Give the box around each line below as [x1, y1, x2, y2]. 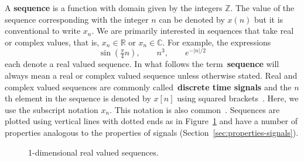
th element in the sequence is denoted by [5, 92, 151, 104]
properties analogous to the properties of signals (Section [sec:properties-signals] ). [5, 126, 299, 139]
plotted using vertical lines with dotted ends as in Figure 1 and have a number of [5, 115, 298, 127]
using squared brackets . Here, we [177, 92, 299, 104]
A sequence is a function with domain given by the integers [5, 2, 223, 13]
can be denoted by [159, 13, 225, 25]
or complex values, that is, [5, 36, 100, 48]
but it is [254, 13, 283, 25]
